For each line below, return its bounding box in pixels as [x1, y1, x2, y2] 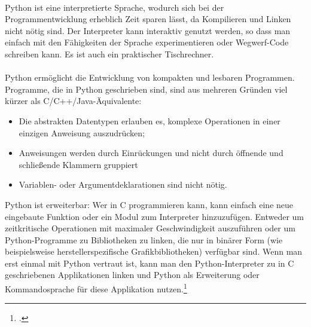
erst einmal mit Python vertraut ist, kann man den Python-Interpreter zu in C [5, 256, 294, 269]
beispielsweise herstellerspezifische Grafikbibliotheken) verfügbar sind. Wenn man [5, 245, 303, 258]
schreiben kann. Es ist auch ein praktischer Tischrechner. [5, 47, 214, 60]
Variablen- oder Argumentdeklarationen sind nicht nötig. [19, 178, 227, 191]
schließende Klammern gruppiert [19, 158, 138, 170]
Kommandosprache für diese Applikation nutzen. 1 [5, 281, 187, 295]
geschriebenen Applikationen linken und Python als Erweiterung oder [5, 268, 260, 281]
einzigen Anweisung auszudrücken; [19, 126, 145, 139]
